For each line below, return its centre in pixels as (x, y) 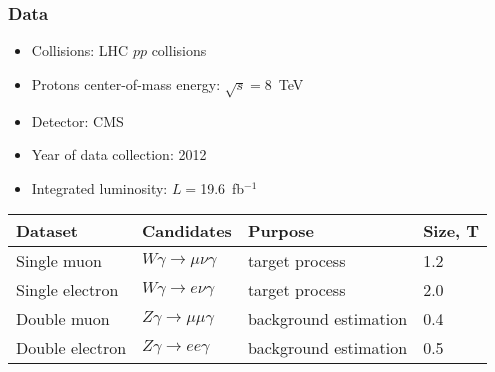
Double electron (71, 348)
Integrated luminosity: (99, 187)
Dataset (47, 231)
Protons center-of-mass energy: (126, 83)
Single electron (67, 290)
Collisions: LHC (80, 50)
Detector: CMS (77, 120)
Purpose (280, 231)
